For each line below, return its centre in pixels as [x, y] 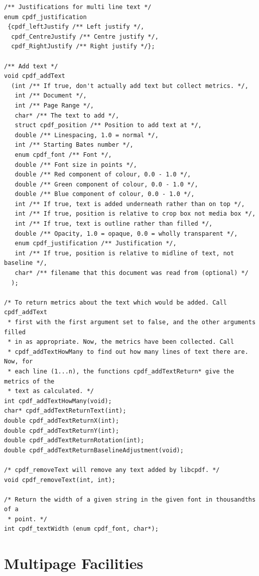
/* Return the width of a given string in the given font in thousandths [130, 499]
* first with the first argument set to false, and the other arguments [132, 322]
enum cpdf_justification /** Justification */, [96, 244]
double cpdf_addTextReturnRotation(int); [74, 441]
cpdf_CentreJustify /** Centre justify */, [85, 36]
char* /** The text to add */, [67, 115]
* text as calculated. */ [51, 391]
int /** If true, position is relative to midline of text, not [124, 253]
